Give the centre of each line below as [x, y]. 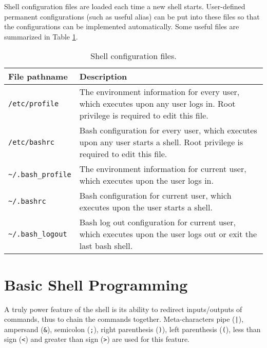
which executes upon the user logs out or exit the [168, 234]
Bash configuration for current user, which [155, 196]
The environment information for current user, [163, 169]
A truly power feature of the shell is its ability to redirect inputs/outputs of [123, 309]
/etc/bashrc [32, 142]
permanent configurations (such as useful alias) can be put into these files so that [132, 16]
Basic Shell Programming [96, 284]
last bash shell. [106, 246]
